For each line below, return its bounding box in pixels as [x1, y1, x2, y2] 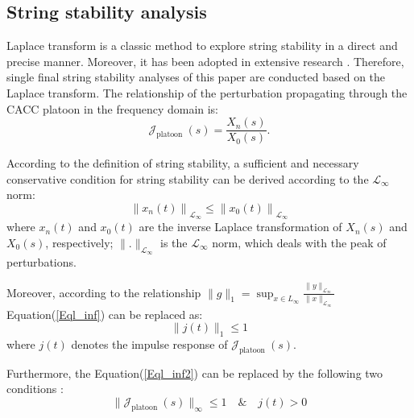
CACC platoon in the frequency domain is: [6, 100, 219, 117]
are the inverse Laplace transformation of [139, 218, 342, 235]
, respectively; [45, 234, 114, 250]
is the [160, 234, 188, 250]
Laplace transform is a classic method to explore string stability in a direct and [6, 37, 398, 54]
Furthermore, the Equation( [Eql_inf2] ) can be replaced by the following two [6, 364, 383, 381]
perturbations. [6, 254, 77, 271]
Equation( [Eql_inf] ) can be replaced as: [6, 305, 203, 322]
